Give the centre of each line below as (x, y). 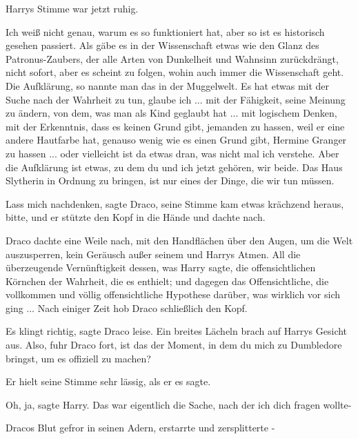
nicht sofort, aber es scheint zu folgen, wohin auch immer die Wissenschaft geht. (175, 72)
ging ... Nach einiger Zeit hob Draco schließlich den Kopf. (127, 308)
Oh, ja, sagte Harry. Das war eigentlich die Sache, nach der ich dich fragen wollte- (179, 404)
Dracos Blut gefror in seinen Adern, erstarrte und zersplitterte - (140, 428)
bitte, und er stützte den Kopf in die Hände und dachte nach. (136, 217)
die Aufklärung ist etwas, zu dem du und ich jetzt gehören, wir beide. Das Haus (174, 167)
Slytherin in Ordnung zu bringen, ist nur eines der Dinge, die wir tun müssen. (170, 181)
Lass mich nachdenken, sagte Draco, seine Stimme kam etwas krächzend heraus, (175, 203)
